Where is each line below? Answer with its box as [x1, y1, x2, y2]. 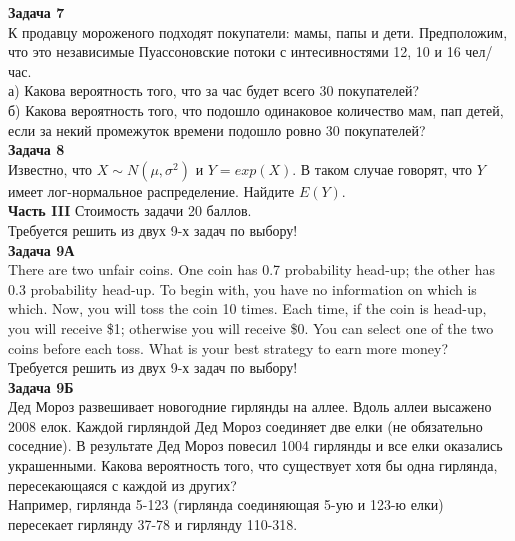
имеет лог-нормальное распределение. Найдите [8, 180, 295, 201]
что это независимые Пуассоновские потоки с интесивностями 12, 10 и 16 [8, 41, 461, 62]
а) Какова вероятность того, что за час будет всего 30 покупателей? [8, 80, 420, 101]
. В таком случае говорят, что [292, 158, 473, 179]
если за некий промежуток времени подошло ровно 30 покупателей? [8, 119, 426, 140]
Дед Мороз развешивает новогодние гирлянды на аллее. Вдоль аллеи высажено [8, 396, 492, 417]
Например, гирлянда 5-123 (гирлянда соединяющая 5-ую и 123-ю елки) [8, 494, 444, 515]
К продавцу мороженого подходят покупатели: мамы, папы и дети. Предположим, [8, 21, 508, 42]
